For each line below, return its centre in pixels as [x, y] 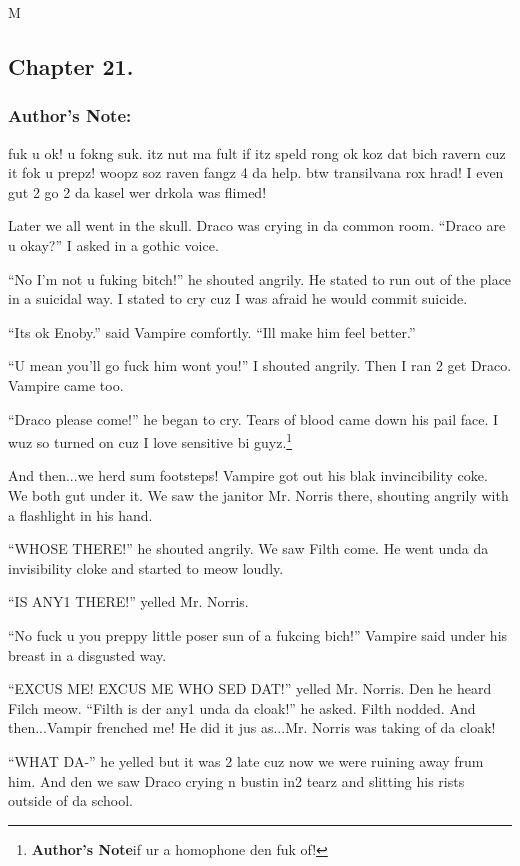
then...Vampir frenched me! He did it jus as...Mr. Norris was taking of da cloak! [252, 727]
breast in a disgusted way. [87, 654]
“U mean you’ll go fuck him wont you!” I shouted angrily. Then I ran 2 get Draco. [260, 365]
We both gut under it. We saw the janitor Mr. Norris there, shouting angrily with [258, 494]
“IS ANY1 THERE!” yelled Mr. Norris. [128, 601]
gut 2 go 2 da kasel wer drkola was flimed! [137, 191]
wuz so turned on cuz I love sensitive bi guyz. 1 [150, 440]
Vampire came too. [66, 384]
